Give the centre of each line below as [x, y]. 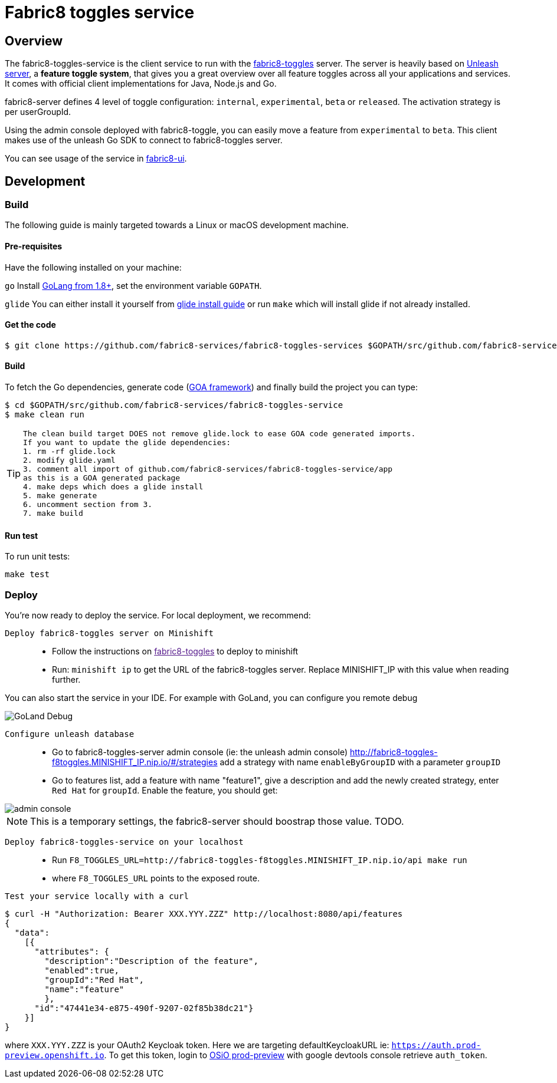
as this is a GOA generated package [102, 478]
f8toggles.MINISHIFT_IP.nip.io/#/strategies [135, 762]
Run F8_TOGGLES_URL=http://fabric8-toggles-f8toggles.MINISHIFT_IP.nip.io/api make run [260, 860]
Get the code [30, 325]
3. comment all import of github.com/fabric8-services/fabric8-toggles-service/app [208, 469]
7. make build [53, 513]
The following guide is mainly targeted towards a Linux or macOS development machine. [177, 225]
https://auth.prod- [436, 1046]
